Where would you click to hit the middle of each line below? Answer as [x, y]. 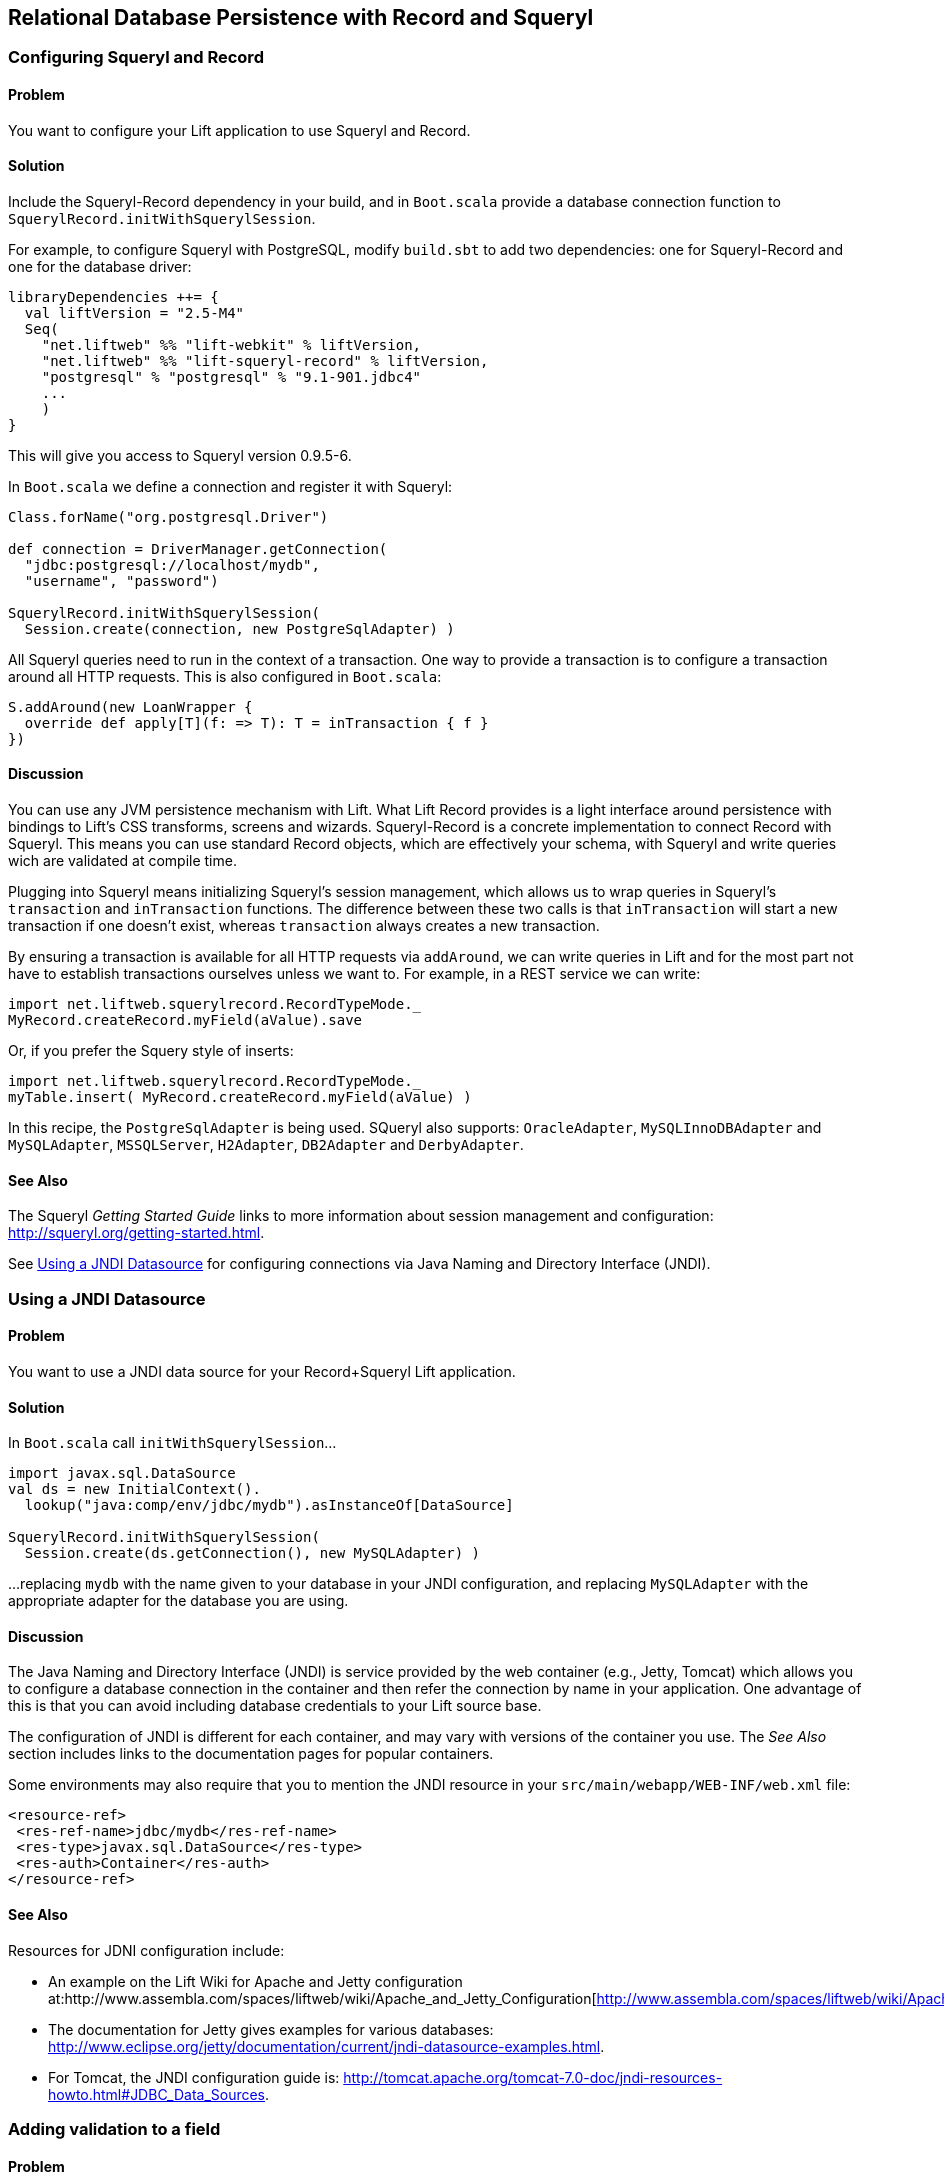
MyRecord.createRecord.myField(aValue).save [185, 1020]
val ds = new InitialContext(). [134, 1489]
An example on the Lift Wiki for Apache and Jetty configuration [255, 1981]
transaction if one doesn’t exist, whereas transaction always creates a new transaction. [304, 926]
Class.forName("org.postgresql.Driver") [168, 516]
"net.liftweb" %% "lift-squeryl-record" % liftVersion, [265, 360]
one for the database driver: [100, 266]
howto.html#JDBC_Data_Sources [157, 2094]
